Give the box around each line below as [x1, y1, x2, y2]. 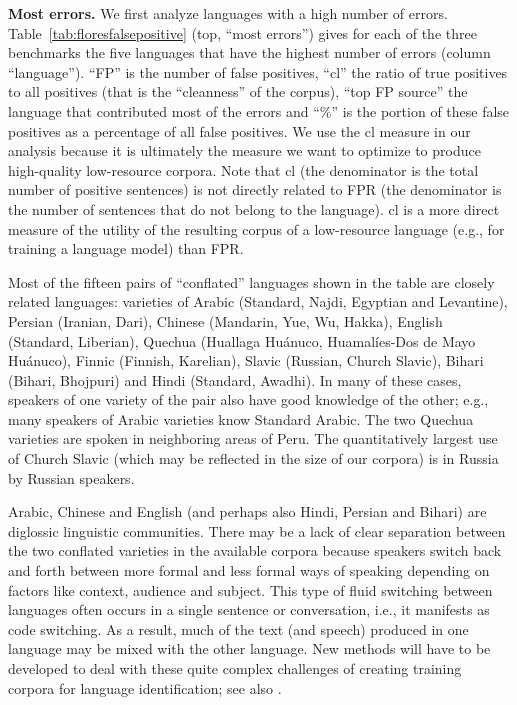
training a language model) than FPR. [8, 238, 244, 259]
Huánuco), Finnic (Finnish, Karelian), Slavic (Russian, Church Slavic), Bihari [8, 350, 484, 371]
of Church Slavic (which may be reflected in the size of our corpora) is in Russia [8, 448, 499, 469]
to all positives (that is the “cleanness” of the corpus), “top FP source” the [8, 81, 468, 102]
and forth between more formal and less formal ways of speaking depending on [8, 560, 490, 581]
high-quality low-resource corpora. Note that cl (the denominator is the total [8, 159, 479, 180]
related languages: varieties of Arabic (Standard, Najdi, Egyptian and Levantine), [8, 291, 508, 312]
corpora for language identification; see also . [8, 677, 282, 698]
